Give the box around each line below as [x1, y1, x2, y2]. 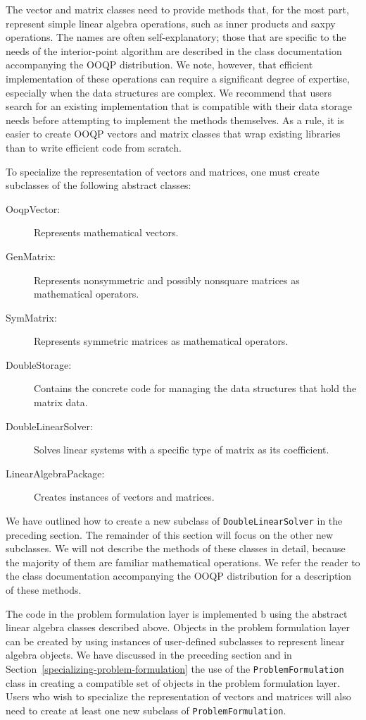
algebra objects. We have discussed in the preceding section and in [6, 647, 292, 662]
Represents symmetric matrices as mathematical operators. [34, 334, 289, 348]
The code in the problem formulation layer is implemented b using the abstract [6, 606, 348, 621]
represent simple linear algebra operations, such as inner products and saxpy [6, 16, 336, 30]
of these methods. [6, 582, 82, 597]
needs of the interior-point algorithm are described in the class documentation [6, 43, 342, 58]
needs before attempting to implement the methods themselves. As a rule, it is [6, 112, 344, 127]
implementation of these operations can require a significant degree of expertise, [6, 71, 350, 85]
